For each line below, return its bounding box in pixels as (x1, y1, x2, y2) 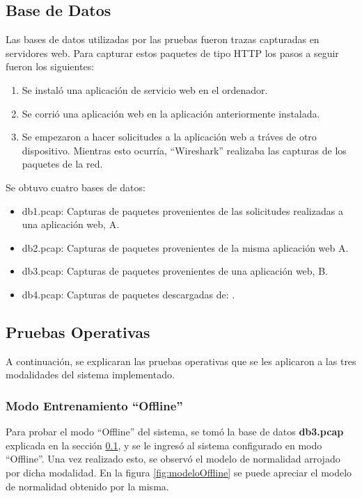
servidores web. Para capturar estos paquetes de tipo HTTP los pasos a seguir (6, 45, 339, 60)
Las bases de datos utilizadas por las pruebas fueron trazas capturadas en (6, 32, 320, 47)
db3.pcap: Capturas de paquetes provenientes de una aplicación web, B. (22, 264, 328, 278)
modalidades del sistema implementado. (6, 367, 175, 382)
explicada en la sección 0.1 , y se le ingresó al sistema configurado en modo (6, 437, 322, 452)
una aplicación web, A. (22, 217, 120, 232)
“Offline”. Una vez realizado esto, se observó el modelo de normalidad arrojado (6, 451, 340, 466)
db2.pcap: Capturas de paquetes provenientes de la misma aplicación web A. (22, 240, 349, 255)
